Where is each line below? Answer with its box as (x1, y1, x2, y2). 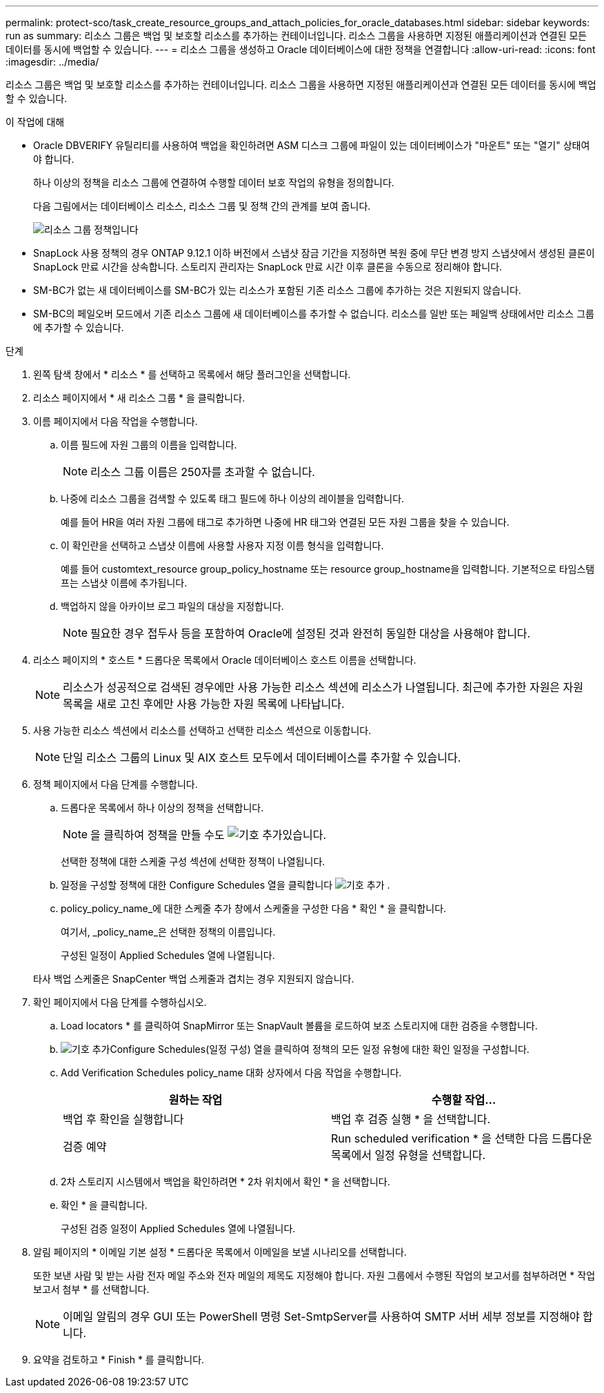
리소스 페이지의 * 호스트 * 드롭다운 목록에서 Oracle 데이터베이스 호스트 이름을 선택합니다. (33, 654, 416, 666)
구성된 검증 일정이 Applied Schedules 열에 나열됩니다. (61, 1223, 296, 1234)
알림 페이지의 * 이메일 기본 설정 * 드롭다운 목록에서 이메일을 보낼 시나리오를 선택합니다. (33, 1246, 407, 1258)
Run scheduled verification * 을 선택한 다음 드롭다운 (331, 1132, 592, 1145)
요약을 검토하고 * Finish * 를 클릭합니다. (33, 1354, 205, 1365)
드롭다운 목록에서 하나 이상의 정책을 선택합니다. (61, 802, 264, 813)
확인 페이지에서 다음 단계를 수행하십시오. (33, 996, 207, 1008)
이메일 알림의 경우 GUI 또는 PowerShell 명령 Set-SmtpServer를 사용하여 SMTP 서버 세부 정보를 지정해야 (63, 1310, 580, 1323)
